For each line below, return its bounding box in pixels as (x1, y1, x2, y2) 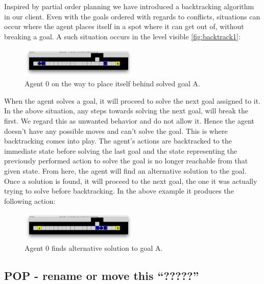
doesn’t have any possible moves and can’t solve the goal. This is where (4, 125, 228, 136)
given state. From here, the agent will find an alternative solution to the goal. (4, 165, 247, 176)
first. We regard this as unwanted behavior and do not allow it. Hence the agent (4, 115, 254, 126)
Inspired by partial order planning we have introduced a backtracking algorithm (4, 1, 254, 11)
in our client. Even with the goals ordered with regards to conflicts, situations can (4, 11, 260, 21)
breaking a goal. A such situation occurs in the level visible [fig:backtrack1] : (4, 31, 241, 41)
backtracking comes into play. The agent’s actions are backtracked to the (4, 135, 232, 146)
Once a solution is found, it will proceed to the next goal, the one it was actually (4, 175, 257, 186)
